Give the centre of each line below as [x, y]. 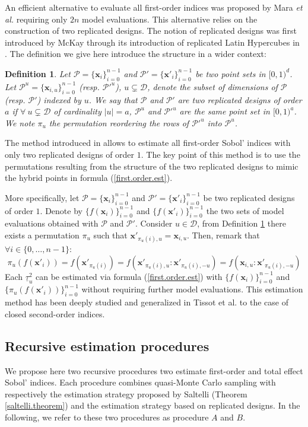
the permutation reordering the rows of [119, 122]
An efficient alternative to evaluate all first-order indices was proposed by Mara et [154, 7]
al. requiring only [36, 19]
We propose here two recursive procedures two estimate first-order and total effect [154, 370]
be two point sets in [231, 73]
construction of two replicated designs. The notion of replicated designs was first [151, 31]
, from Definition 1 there [242, 223]
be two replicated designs [249, 197]
